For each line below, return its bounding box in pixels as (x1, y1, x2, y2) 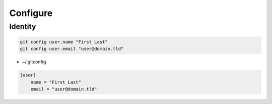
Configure (9, 7, 53, 18)
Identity (9, 22, 36, 31)
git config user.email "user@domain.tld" (20, 46, 124, 52)
